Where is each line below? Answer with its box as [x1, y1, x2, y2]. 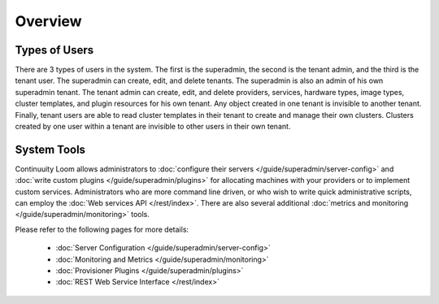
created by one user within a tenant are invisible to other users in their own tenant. [15, 122, 291, 132]
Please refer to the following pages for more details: [15, 224, 189, 234]
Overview [15, 12, 82, 30]
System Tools [15, 142, 85, 156]
